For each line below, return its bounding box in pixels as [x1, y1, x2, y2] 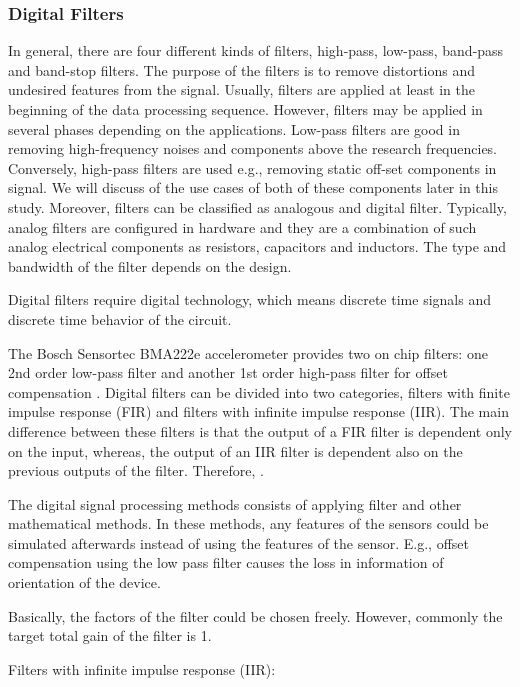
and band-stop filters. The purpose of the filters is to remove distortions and [8, 59, 476, 80]
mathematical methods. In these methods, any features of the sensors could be [8, 513, 489, 534]
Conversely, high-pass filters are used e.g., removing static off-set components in [8, 157, 497, 178]
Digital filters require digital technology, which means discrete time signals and [8, 289, 491, 310]
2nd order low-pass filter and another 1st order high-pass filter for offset [8, 362, 448, 383]
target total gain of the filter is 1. [8, 625, 212, 646]
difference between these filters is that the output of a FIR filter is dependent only [8, 420, 513, 441]
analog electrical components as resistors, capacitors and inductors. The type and [8, 236, 507, 257]
